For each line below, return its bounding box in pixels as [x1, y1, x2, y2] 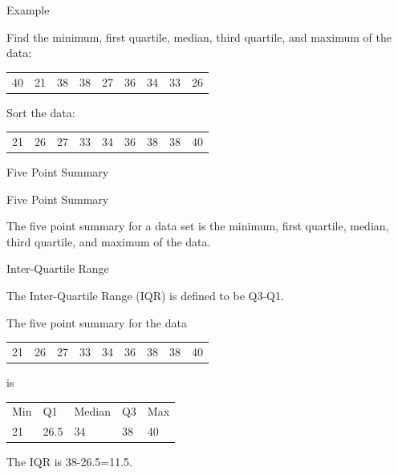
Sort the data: [6, 104, 75, 120]
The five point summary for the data [6, 314, 187, 331]
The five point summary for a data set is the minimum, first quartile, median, [6, 217, 389, 234]
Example [6, 2, 50, 18]
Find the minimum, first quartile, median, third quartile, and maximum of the [6, 28, 392, 45]
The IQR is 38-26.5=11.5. [6, 453, 132, 470]
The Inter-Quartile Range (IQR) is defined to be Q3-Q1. [6, 287, 284, 304]
